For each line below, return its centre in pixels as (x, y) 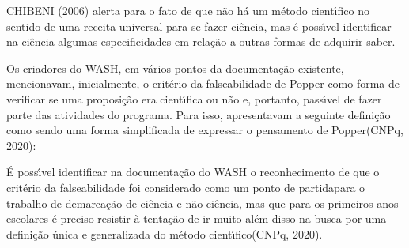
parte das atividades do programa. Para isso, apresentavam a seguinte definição (199, 114)
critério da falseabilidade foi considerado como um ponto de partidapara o (186, 187)
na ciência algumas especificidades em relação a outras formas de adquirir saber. (201, 41)
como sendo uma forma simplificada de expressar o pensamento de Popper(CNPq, (205, 130)
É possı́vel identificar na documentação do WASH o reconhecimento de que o (193, 172)
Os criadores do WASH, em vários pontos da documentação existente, (175, 68)
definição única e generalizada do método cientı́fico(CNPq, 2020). (165, 233)
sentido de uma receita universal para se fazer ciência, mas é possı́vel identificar (199, 26)
